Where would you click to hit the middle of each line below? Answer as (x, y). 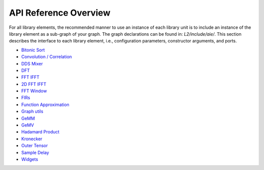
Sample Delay (35, 152)
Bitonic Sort (33, 50)
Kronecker (32, 139)
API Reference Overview (60, 13)
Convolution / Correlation (47, 57)
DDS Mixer (32, 64)
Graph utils (32, 111)
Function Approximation (45, 105)
